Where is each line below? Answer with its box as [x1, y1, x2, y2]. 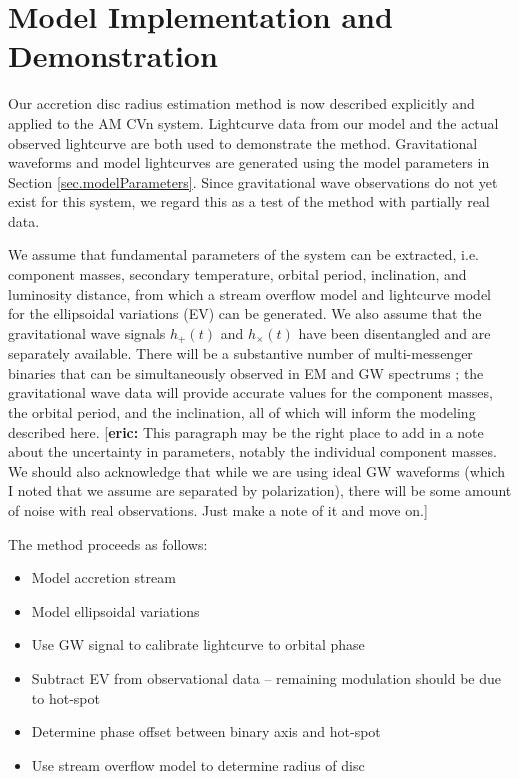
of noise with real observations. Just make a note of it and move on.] [8, 500, 428, 521]
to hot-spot [31, 687, 100, 708]
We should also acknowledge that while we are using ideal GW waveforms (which [8, 460, 506, 481]
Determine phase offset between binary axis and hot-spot [31, 721, 381, 742]
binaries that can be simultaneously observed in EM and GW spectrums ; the [8, 362, 484, 383]
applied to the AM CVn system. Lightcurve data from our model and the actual [8, 112, 499, 133]
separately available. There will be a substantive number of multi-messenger [8, 343, 473, 364]
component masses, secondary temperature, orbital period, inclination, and [8, 264, 467, 285]
